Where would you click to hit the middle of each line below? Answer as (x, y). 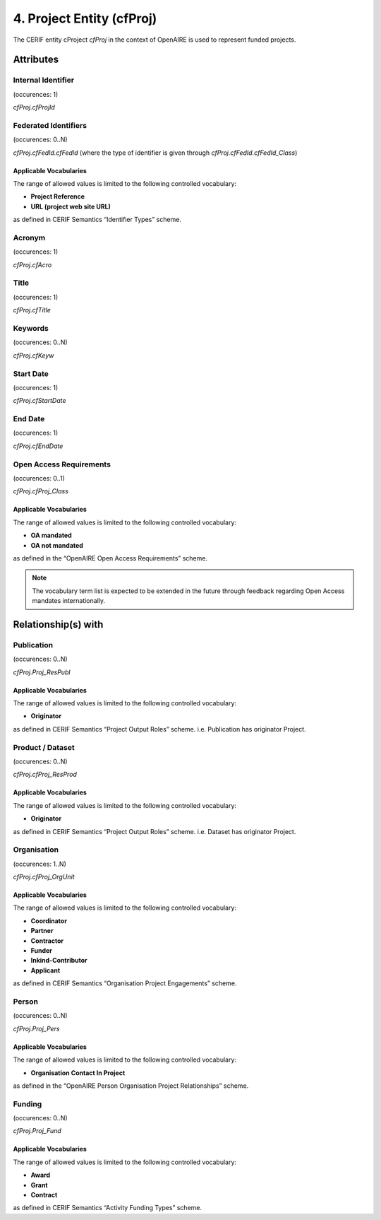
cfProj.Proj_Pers (36, 1028)
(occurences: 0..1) (39, 478)
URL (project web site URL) (71, 206)
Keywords (31, 329)
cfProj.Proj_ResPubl (42, 672)
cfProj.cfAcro (32, 264)
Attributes (36, 60)
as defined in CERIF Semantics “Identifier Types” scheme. (97, 220)
